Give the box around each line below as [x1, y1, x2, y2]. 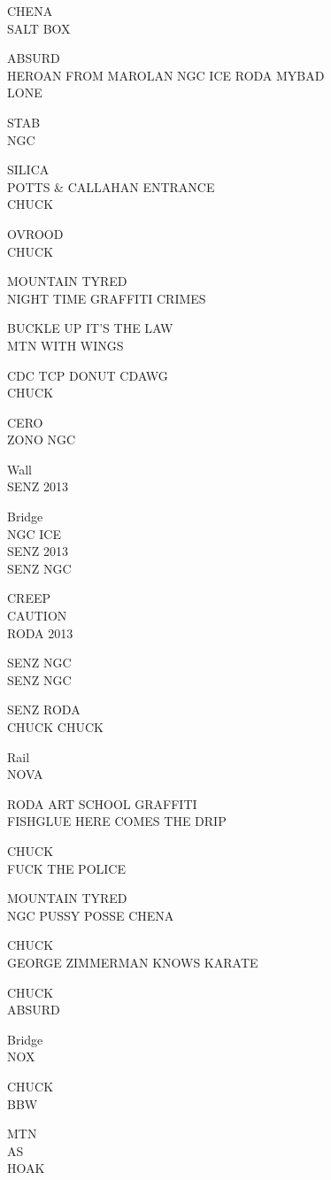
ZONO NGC [7, 430, 76, 449]
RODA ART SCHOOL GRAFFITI [7, 794, 197, 813]
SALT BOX [7, 19, 71, 37]
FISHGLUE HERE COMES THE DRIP [7, 812, 227, 830]
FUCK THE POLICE [7, 859, 126, 877]
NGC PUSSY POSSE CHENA [7, 906, 174, 924]
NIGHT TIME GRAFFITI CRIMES [7, 289, 206, 307]
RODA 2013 [7, 623, 73, 642]
